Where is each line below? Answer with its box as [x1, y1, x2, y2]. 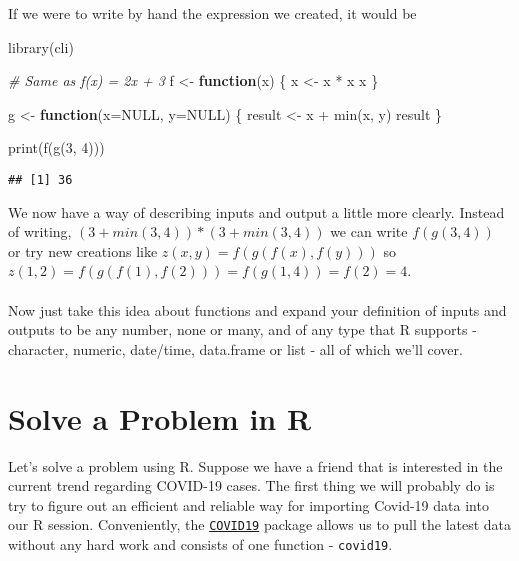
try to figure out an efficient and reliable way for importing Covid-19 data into [8, 494, 489, 515]
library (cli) [8, 36, 74, 57]
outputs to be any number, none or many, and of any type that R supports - [8, 319, 477, 340]
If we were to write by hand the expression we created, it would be [8, 3, 417, 23]
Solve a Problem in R [8, 397, 312, 438]
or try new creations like [8, 240, 158, 261]
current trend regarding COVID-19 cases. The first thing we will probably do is [8, 475, 495, 496]
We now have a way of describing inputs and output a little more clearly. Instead [8, 201, 505, 222]
